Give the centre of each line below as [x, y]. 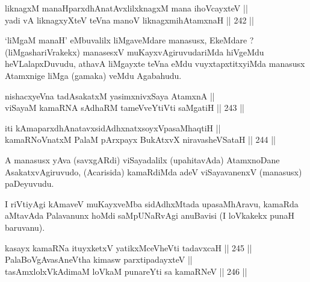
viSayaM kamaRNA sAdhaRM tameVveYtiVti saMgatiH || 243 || [125, 108]
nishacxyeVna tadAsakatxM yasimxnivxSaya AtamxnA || [110, 96]
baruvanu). [25, 227]
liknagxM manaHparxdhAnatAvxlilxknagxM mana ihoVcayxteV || [126, 8]
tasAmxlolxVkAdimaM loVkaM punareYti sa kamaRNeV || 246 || [126, 271]
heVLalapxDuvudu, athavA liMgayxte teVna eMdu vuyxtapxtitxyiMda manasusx [155, 64]
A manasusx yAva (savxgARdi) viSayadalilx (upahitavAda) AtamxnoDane [142, 159]
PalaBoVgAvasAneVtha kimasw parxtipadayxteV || [99, 259]
